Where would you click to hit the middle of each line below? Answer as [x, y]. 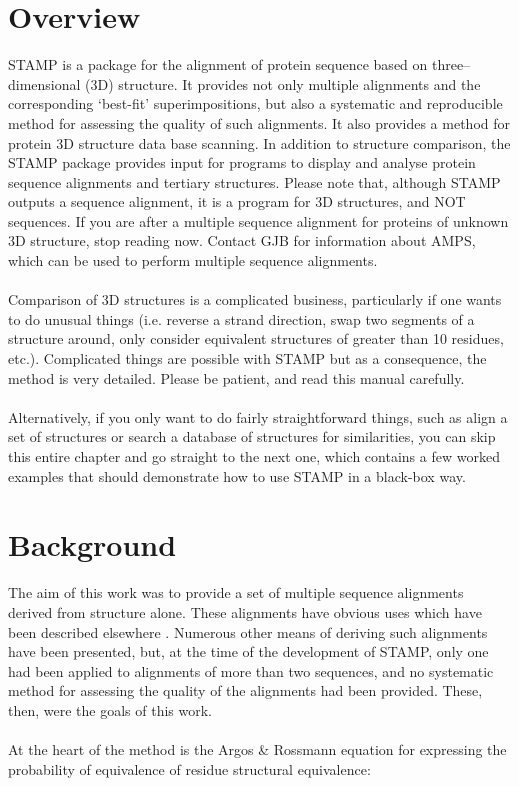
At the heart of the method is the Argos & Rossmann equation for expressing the [257, 749]
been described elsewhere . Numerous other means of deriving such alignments [248, 631]
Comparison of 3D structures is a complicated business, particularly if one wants [255, 299]
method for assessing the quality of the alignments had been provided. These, [245, 690]
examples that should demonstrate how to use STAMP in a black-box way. [237, 475]
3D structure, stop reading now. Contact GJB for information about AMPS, [242, 240]
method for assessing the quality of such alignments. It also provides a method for [259, 122]
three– [451, 64]
